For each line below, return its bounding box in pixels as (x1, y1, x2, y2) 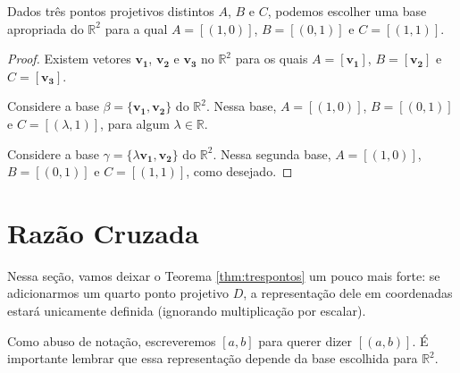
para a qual (105, 19, 168, 38)
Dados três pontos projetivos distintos (7, 2, 214, 20)
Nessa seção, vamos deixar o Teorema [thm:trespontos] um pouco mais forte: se (7, 266, 440, 284)
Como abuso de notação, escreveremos (7, 331, 216, 350)
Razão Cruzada (7, 214, 199, 250)
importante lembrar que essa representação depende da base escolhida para (7, 349, 418, 368)
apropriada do (7, 19, 84, 38)
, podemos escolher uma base (267, 2, 427, 20)
